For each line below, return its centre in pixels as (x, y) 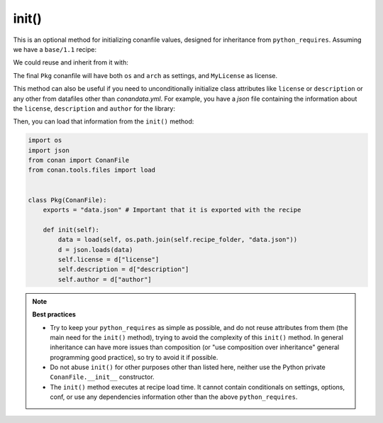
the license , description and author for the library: (94, 108)
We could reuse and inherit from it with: (71, 62)
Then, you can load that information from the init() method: (104, 121)
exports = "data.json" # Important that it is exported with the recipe (172, 210)
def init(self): (71, 230)
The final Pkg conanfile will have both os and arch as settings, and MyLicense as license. (145, 75)
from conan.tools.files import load (92, 170)
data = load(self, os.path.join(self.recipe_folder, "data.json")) (178, 240)
